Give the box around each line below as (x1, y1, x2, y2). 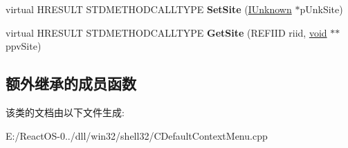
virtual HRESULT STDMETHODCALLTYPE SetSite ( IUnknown (6, 2, 292, 16)
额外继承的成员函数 (6, 73, 136, 94)
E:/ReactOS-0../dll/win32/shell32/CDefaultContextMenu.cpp (6, 128, 268, 142)
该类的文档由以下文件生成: (6, 104, 125, 119)
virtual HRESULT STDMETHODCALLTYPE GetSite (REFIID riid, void (6, 25, 327, 39)
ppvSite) (6, 39, 42, 53)
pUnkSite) (300, 2, 343, 16)
